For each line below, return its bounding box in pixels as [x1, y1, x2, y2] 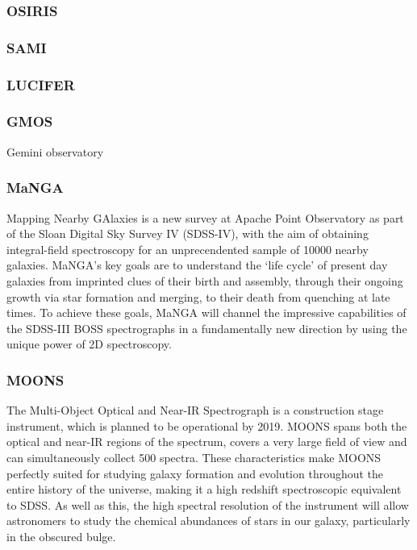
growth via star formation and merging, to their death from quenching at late [6, 288, 390, 305]
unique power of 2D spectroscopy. [6, 335, 172, 352]
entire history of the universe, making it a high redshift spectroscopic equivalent [6, 481, 402, 498]
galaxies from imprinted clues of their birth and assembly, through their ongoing [6, 272, 403, 289]
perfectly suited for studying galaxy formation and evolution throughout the [6, 465, 384, 481]
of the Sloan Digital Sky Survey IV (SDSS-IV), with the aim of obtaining [6, 225, 369, 242]
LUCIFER [6, 74, 75, 94]
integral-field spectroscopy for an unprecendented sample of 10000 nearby [6, 240, 369, 257]
